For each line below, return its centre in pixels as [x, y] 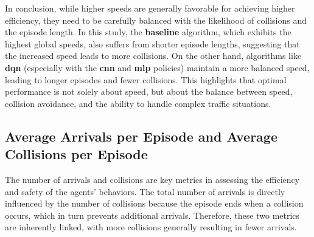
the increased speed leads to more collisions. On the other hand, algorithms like [153, 56]
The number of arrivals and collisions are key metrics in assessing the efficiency [152, 179]
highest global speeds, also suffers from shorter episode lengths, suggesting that [152, 43]
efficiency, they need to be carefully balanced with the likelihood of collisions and [156, 20]
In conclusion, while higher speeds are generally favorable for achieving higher [150, 8]
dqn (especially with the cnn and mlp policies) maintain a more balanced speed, [157, 67]
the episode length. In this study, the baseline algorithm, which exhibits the [148, 32]
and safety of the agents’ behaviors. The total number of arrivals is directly [145, 191]
